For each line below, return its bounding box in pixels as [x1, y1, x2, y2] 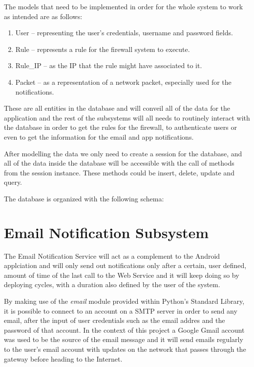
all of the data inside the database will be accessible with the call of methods [4, 158, 234, 168]
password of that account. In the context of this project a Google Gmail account [4, 324, 245, 335]
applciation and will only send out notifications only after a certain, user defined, [4, 260, 247, 270]
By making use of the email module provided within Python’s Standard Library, [4, 296, 245, 306]
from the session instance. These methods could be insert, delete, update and [4, 167, 234, 177]
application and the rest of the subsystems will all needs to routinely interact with [4, 112, 250, 122]
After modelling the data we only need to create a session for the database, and [4, 148, 242, 158]
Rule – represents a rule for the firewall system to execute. [15, 44, 190, 54]
